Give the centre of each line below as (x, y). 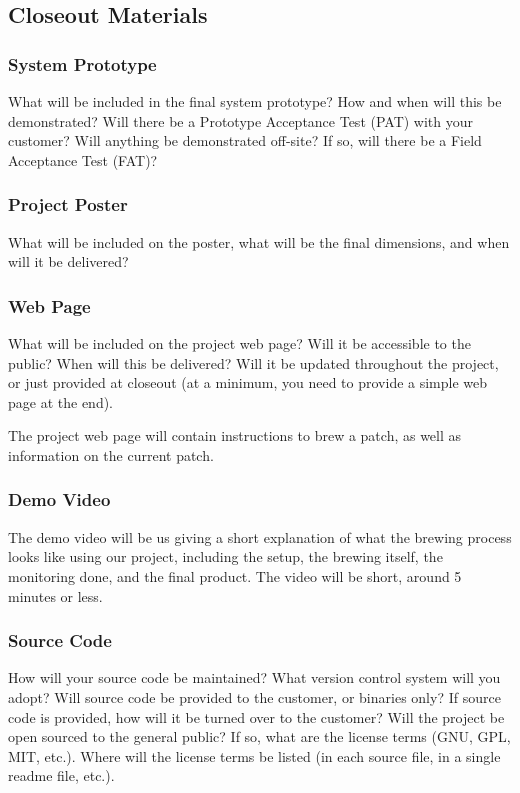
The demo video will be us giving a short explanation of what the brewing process (260, 536)
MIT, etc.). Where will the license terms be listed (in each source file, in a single (254, 755)
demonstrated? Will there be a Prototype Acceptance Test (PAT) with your (241, 120)
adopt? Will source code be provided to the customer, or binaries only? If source (254, 696)
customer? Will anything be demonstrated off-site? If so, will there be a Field (245, 140)
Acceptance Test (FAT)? (83, 159)
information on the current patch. (111, 454)
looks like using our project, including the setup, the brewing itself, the (225, 556)
